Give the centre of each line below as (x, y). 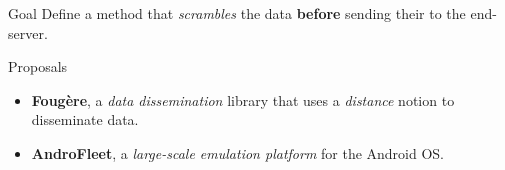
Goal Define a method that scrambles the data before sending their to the (237, 13)
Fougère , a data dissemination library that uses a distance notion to (243, 99)
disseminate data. (85, 119)
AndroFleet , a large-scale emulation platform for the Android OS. (238, 152)
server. (28, 32)
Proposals (38, 66)
